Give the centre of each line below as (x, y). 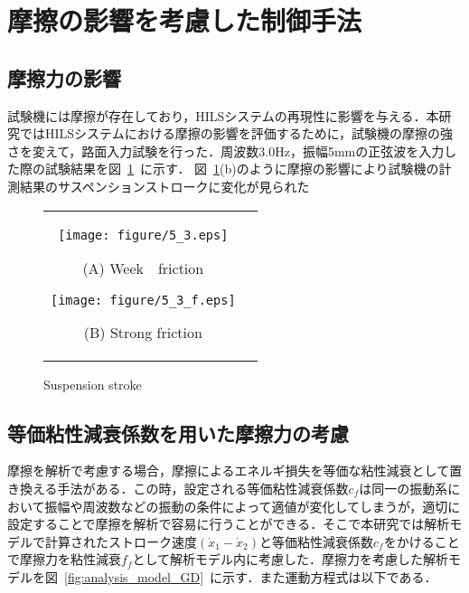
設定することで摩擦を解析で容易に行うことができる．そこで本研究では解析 (229, 524)
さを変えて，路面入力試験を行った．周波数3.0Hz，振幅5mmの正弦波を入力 (226, 151)
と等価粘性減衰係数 (316, 541)
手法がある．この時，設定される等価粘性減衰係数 (203, 488)
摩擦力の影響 (64, 77)
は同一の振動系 (403, 488)
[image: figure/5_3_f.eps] (143, 300)
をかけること (422, 541)
